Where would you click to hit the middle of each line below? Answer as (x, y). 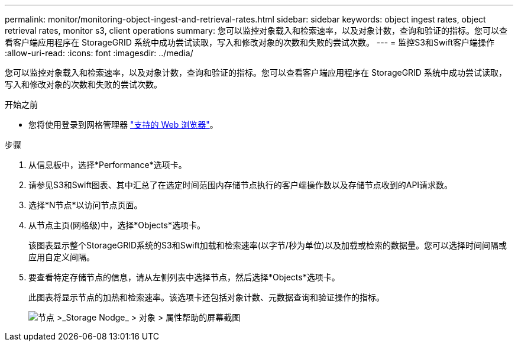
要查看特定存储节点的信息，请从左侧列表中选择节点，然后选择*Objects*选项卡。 (184, 277)
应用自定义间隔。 (61, 257)
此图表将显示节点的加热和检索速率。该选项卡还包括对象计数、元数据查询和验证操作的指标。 (206, 297)
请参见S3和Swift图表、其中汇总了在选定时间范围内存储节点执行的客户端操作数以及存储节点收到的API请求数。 (241, 185)
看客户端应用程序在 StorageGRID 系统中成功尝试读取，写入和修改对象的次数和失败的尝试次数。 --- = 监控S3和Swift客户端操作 (250, 42)
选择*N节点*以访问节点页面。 (85, 205)
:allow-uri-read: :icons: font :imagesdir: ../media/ (99, 53)
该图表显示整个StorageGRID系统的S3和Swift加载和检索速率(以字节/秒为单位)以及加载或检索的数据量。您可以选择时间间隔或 (268, 245)
